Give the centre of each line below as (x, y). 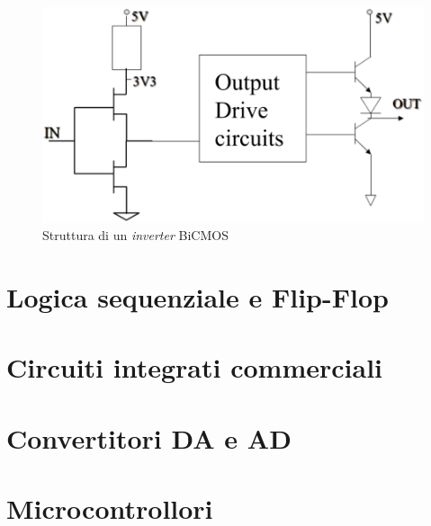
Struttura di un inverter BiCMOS (135, 235)
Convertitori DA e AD (149, 437)
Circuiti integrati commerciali (195, 367)
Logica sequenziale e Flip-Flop (198, 297)
